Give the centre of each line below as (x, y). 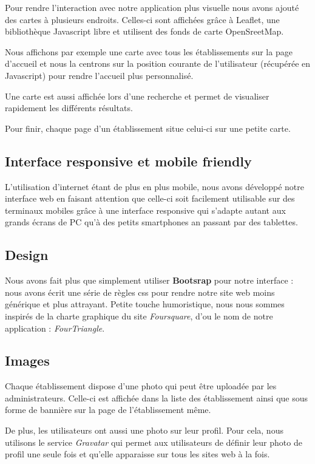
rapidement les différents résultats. (69, 108)
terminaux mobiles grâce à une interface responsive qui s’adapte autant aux (145, 210)
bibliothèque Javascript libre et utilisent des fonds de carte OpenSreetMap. (144, 31)
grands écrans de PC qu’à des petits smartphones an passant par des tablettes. (151, 222)
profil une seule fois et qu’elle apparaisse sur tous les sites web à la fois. (137, 454)
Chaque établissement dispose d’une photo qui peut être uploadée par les (141, 386)
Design (27, 255)
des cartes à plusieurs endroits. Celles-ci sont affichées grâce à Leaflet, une (142, 19)
